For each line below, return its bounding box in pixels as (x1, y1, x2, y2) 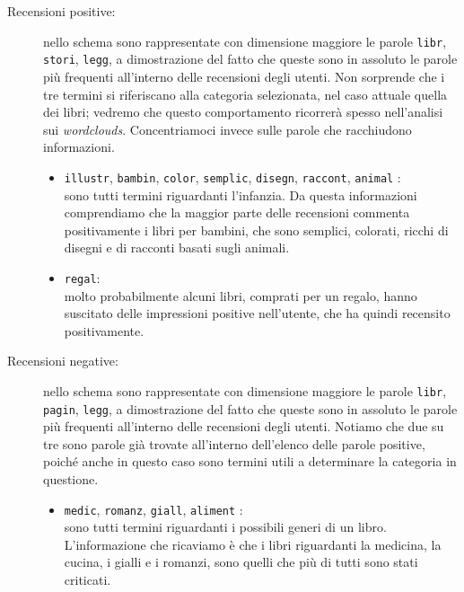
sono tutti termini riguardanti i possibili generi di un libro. (64, 517, 387, 536)
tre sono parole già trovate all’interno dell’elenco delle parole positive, (43, 434, 425, 453)
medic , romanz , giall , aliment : (64, 499, 243, 518)
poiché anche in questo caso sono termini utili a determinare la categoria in (43, 452, 457, 471)
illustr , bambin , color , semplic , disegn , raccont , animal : (64, 167, 401, 186)
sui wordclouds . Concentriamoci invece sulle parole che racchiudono (43, 119, 412, 138)
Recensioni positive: (7, 2, 116, 20)
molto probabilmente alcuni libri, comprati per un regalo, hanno (64, 286, 417, 305)
